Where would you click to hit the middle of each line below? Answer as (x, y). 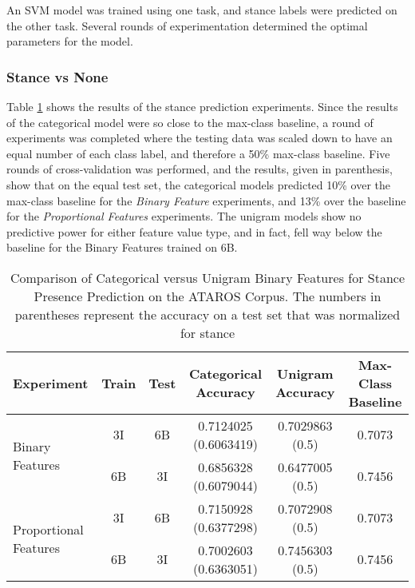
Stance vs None (57, 76)
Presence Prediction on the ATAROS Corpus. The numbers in (207, 296)
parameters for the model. (70, 41)
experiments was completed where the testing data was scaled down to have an (200, 138)
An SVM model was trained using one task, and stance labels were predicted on (202, 10)
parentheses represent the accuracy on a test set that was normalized (207, 314)
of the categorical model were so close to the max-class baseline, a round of (190, 122)
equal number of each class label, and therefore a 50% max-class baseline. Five (198, 153)
